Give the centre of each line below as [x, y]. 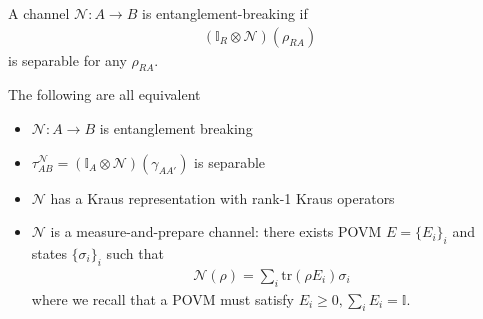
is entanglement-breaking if [224, 13]
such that [135, 253]
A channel [39, 13]
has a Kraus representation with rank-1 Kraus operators [222, 197]
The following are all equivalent [104, 94]
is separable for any [67, 59]
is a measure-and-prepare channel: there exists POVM [216, 231]
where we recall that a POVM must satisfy [162, 298]
